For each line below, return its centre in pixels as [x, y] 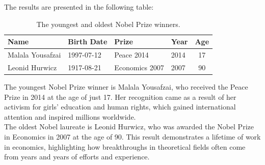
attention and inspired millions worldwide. [70, 116]
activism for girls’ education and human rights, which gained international [120, 107]
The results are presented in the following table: [79, 7]
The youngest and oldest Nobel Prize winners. [108, 24]
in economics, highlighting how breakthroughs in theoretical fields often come [125, 146]
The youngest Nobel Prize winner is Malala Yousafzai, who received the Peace [126, 86]
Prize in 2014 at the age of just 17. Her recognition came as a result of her [120, 97]
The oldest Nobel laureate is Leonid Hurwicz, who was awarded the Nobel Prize [129, 127]
